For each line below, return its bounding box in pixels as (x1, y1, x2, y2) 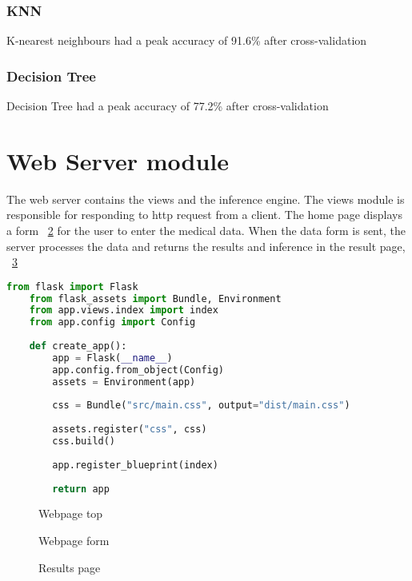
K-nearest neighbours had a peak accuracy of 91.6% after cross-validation (6, 32, 367, 49)
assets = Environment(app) (52, 376, 196, 388)
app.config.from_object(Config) (52, 364, 225, 376)
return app (52, 483, 110, 495)
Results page (38, 559, 101, 575)
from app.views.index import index (29, 304, 218, 316)
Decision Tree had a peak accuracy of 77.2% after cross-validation (6, 97, 329, 114)
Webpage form (38, 532, 110, 549)
